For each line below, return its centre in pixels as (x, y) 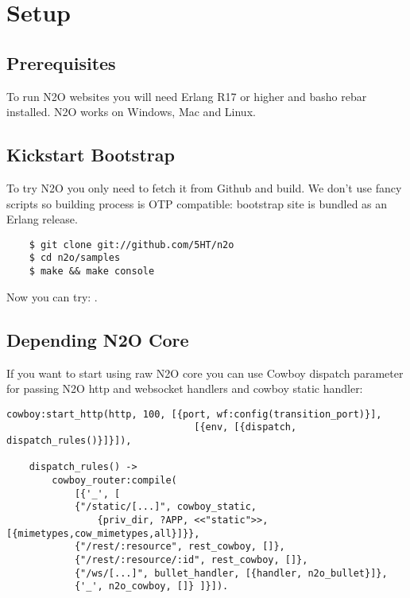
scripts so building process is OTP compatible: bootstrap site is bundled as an (197, 203)
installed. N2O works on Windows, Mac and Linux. (131, 112)
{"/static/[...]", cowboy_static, (165, 507)
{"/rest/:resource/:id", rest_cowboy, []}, (191, 559)
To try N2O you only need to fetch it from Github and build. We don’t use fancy (204, 187)
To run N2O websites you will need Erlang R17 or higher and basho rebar (187, 96)
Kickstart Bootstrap (91, 155)
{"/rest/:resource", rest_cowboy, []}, (180, 547)
